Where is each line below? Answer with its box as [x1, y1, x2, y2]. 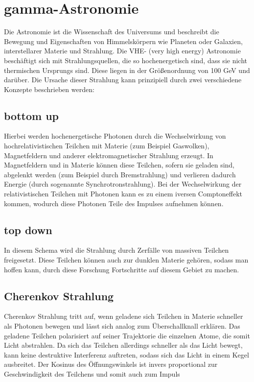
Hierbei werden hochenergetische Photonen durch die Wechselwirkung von [4, 131, 226, 141]
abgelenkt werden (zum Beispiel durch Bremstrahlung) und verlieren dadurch [4, 169, 236, 179]
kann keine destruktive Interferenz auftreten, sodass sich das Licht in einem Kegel [4, 349, 249, 359]
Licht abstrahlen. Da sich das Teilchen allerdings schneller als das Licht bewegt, [4, 340, 243, 350]
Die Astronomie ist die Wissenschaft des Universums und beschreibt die [4, 26, 219, 37]
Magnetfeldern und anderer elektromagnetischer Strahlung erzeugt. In [4, 150, 213, 160]
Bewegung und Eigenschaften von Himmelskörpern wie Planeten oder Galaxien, [4, 36, 243, 46]
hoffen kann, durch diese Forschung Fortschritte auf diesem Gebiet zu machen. [4, 264, 239, 274]
